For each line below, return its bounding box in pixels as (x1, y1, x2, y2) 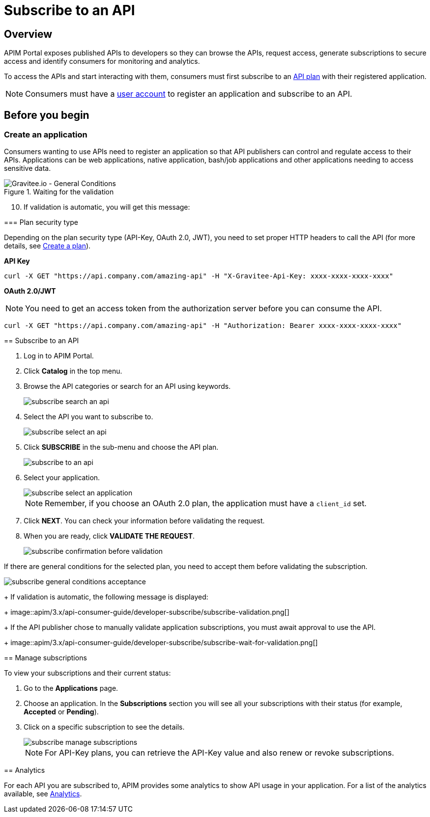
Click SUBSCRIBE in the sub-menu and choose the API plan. (24, 443, 219, 452)
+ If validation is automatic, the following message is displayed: (4, 593, 208, 601)
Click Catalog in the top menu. (24, 367, 122, 376)
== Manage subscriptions (4, 654, 87, 662)
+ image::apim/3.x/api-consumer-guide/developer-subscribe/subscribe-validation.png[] (4, 608, 289, 617)
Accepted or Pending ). (24, 708, 99, 716)
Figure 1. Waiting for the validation (4, 188, 114, 196)
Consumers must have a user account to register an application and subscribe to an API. (25, 89, 352, 99)
